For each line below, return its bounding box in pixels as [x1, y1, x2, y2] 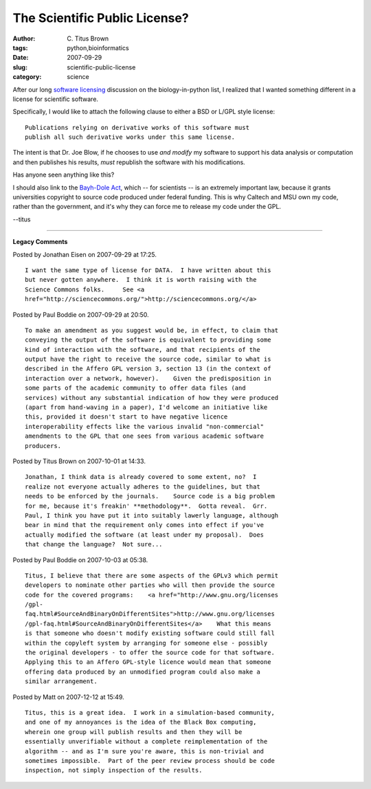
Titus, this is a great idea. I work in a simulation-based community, [25, 709, 275, 716]
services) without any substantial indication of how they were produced [25, 394, 279, 401]
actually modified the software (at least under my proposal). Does [25, 531, 265, 539]
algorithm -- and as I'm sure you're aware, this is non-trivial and [25, 747, 265, 755]
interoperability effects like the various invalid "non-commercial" [25, 423, 265, 430]
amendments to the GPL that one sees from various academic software [25, 432, 265, 440]
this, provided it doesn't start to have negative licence [25, 413, 228, 421]
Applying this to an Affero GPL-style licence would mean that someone [25, 658, 271, 666]
